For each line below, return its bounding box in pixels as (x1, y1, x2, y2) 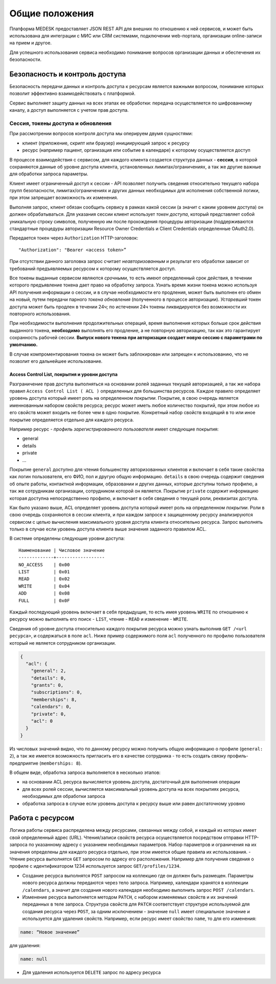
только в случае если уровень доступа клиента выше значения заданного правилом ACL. (9, 526, 207, 532)
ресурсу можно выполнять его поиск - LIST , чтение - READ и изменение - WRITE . (9, 616, 189, 622)
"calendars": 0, (31, 704, 72, 710)
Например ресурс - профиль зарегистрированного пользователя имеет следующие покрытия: (9, 426, 219, 432)
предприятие (9, 760, 38, 766)
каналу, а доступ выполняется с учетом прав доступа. (9, 107, 129, 113)
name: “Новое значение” (20, 929, 80, 935)
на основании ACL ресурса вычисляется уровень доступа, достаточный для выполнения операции (22, 779, 240, 785)
